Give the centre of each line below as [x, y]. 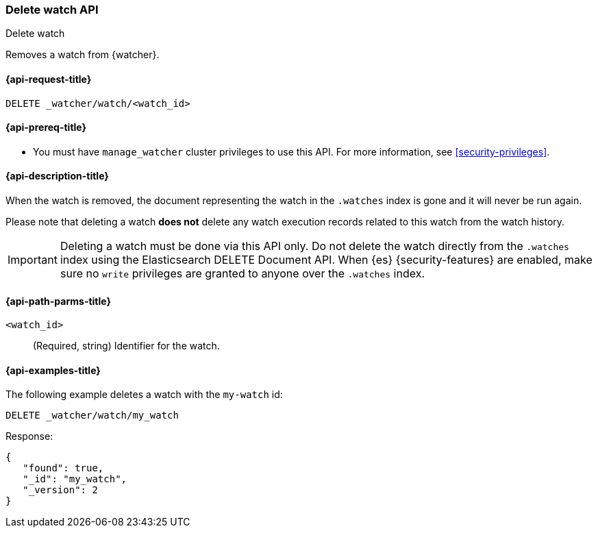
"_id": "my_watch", [75, 479]
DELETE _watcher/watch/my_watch [92, 416]
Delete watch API [52, 10]
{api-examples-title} [53, 370]
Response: [29, 436]
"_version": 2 [60, 490]
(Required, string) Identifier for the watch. [126, 346]
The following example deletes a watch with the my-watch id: [144, 395]
